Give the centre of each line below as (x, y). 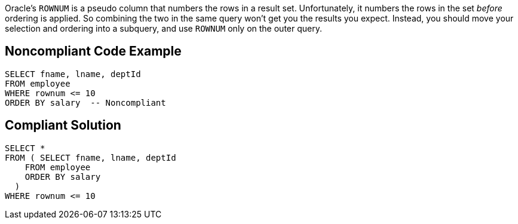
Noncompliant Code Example (93, 51)
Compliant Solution (63, 125)
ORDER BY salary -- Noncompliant (85, 102)
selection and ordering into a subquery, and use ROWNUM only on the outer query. (163, 28)
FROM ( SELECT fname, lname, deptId (91, 157)
